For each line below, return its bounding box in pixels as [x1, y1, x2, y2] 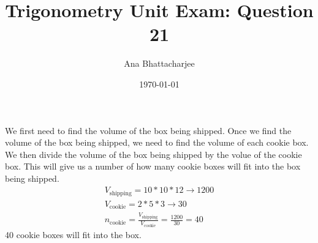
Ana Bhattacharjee [124, 57, 195, 70]
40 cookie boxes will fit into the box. [5, 228, 142, 241]
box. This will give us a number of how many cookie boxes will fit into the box [5, 160, 301, 173]
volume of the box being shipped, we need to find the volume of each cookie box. [5, 136, 309, 149]
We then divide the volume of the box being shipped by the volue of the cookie [5, 148, 302, 160]
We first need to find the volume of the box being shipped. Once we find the [5, 124, 292, 136]
